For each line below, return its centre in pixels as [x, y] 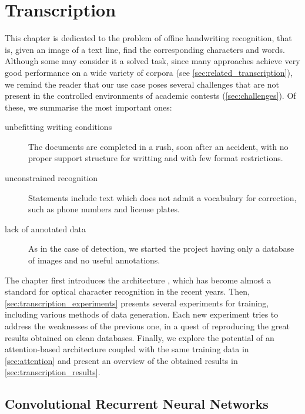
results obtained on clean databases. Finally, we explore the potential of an [140, 337]
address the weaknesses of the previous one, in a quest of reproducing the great [147, 326]
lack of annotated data [46, 228]
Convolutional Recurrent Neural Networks [137, 404]
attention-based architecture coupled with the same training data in [127, 349]
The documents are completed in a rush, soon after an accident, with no [158, 146]
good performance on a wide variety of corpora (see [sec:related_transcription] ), [149, 72]
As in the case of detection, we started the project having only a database [161, 248]
